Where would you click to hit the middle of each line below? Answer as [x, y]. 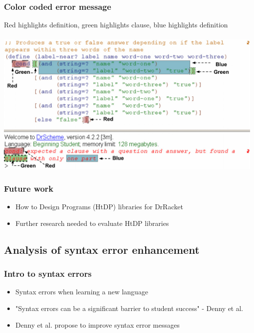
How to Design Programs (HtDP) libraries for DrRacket [99, 207]
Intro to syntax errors [48, 274]
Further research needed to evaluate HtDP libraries [92, 223]
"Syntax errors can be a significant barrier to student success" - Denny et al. [129, 308]
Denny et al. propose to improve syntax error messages [97, 324]
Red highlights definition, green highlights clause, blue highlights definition [116, 25]
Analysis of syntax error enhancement [102, 249]
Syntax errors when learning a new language [82, 292]
